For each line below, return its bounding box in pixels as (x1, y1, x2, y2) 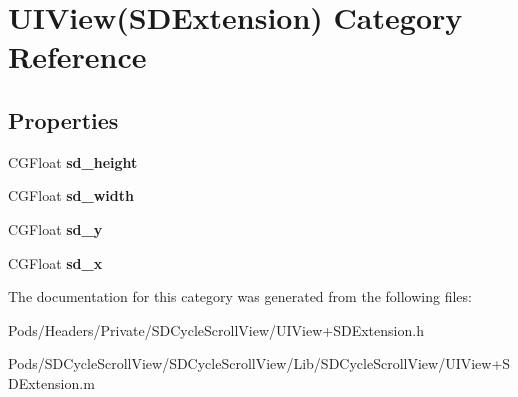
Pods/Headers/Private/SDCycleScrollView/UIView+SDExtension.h (8, 319, 424, 340)
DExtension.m (8, 372, 95, 393)
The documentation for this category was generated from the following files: (8, 286, 472, 307)
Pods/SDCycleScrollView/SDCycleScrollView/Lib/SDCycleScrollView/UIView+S (8, 353, 511, 374)
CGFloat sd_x (8, 252, 103, 273)
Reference (8, 36, 147, 77)
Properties (8, 104, 119, 135)
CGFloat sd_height (8, 151, 138, 172)
